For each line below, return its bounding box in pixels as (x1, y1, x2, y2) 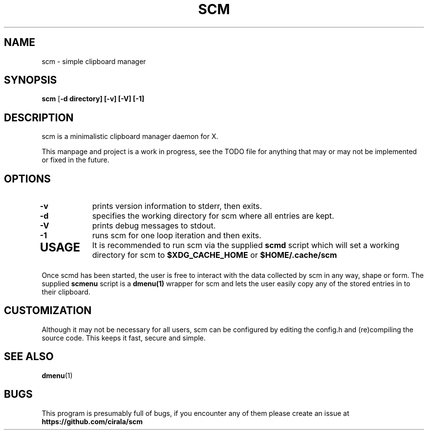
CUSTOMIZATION (4, 304, 92, 317)
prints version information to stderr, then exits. (92, 201, 262, 211)
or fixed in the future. (42, 156, 109, 164)
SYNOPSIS (4, 74, 57, 87)
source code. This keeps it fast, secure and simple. (42, 333, 206, 342)
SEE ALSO (4, 350, 54, 363)
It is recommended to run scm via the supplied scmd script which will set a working (92, 240, 400, 251)
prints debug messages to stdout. (92, 221, 216, 231)
